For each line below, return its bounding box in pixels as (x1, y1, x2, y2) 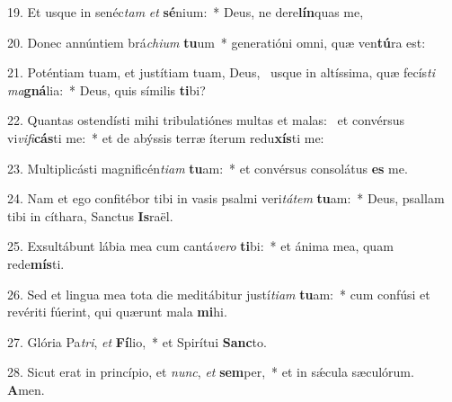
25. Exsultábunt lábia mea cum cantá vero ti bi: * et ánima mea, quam (7, 237, 394, 255)
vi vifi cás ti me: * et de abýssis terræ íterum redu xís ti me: (7, 128, 324, 147)
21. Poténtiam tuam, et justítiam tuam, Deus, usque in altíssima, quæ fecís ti (7, 63, 436, 82)
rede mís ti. (7, 254, 65, 272)
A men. (7, 380, 45, 398)
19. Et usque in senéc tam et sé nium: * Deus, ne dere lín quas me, (7, 3, 364, 21)
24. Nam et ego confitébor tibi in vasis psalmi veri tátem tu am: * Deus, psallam (7, 189, 445, 208)
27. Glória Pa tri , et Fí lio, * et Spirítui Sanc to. (7, 332, 267, 351)
